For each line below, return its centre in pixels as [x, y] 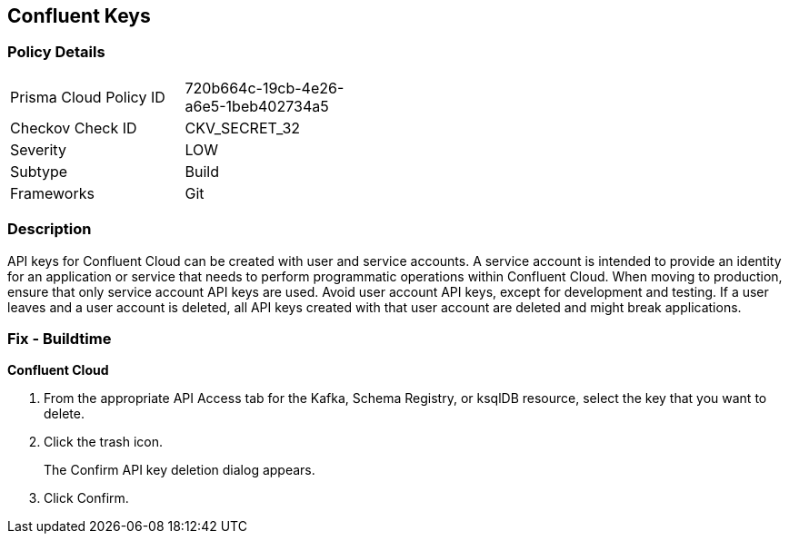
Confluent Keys [79, 16]
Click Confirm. [86, 498]
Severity [38, 149]
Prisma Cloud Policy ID [88, 97]
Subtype [39, 171]
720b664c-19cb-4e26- [265, 88]
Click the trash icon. [103, 442]
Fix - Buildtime [60, 338]
